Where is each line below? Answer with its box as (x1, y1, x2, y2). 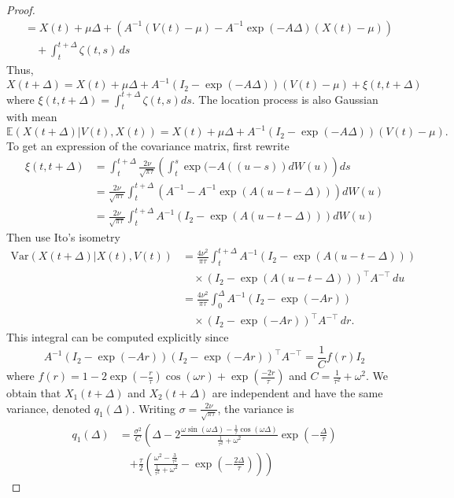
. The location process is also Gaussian (191, 90, 378, 107)
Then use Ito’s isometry (6, 229, 120, 245)
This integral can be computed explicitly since (6, 329, 229, 345)
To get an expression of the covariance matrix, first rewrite (6, 138, 290, 154)
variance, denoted (6, 400, 90, 416)
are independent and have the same (212, 385, 383, 400)
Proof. (6, 2, 35, 17)
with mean (6, 109, 57, 125)
